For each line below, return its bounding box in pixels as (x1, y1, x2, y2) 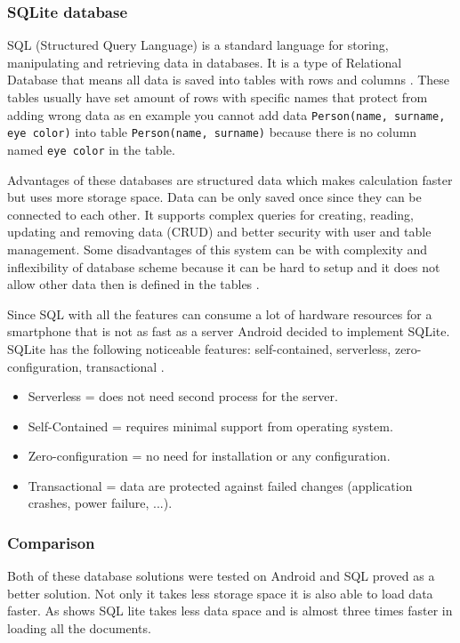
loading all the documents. (7, 619, 151, 638)
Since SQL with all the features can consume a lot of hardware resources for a (7, 304, 432, 323)
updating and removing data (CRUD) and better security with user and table (7, 222, 432, 241)
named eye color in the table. (7, 140, 175, 158)
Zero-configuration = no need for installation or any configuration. (28, 446, 391, 465)
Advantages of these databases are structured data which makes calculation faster (7, 170, 453, 189)
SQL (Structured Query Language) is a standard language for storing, (7, 36, 389, 54)
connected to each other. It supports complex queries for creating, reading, (7, 205, 415, 223)
